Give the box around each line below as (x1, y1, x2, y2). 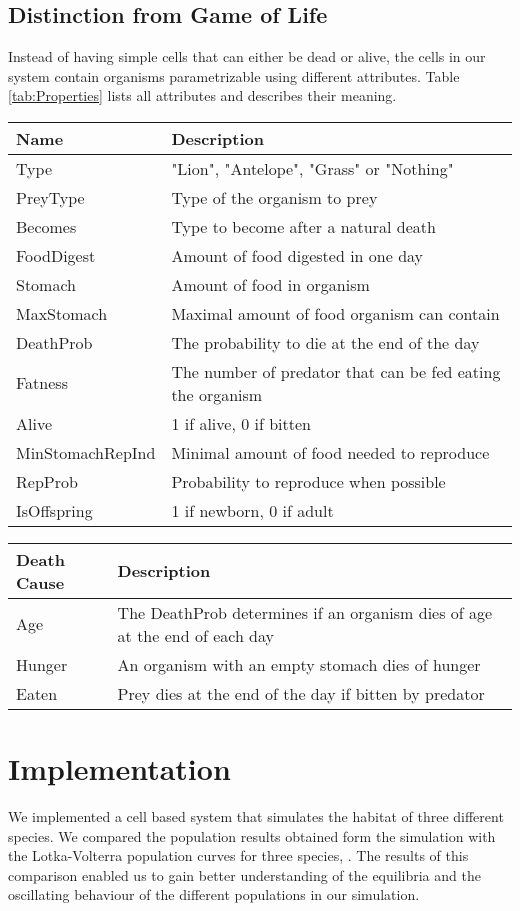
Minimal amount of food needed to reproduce (171, 440, 490, 464)
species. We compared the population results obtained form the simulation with (8, 825, 496, 846)
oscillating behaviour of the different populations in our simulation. (8, 884, 420, 905)
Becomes (16, 214, 77, 238)
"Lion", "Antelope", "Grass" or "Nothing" (171, 156, 454, 180)
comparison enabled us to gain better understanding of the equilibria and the (8, 864, 481, 885)
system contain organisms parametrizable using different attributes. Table (8, 65, 460, 86)
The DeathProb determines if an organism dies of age (117, 600, 493, 624)
